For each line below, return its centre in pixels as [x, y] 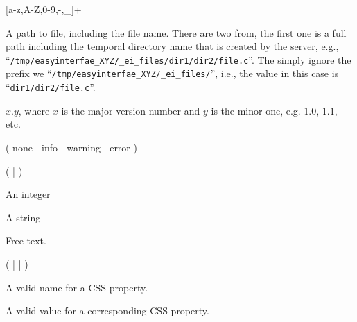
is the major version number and [131, 110]
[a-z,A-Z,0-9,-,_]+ [44, 9]
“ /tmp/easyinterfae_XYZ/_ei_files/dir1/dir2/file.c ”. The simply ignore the [178, 59]
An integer [28, 194]
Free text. [26, 240]
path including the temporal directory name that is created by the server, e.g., [172, 46]
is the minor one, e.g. [256, 110]
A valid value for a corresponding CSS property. [107, 311]
